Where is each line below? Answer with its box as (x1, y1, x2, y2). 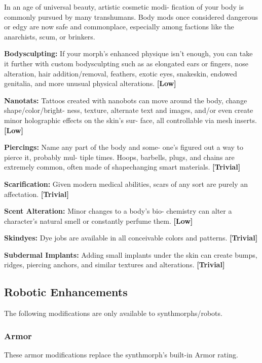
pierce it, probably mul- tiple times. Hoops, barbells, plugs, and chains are (4, 151, 235, 162)
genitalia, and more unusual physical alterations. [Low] (4, 78, 176, 89)
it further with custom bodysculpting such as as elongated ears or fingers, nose (4, 58, 248, 68)
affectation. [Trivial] (4, 188, 69, 199)
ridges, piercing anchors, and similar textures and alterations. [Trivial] (4, 259, 225, 270)
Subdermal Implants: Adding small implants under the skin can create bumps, (4, 249, 257, 260)
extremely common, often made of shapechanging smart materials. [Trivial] (4, 162, 241, 172)
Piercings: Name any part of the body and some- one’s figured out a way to (4, 142, 244, 152)
